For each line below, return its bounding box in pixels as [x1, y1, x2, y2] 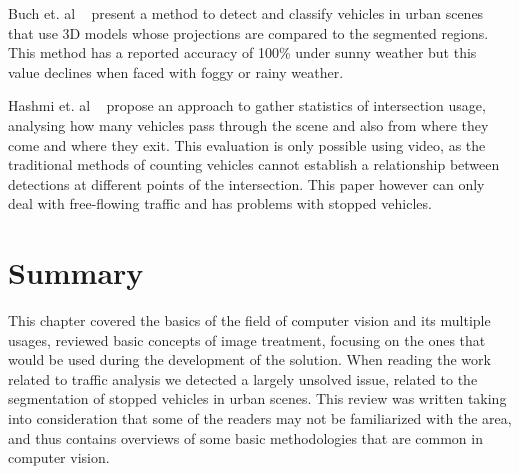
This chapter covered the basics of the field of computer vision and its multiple [8, 310, 491, 331]
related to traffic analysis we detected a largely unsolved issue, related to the [8, 368, 478, 389]
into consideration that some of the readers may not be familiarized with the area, [8, 408, 512, 429]
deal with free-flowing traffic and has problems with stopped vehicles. [8, 193, 432, 214]
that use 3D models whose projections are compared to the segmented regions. [8, 22, 489, 43]
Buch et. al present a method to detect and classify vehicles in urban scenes [8, 3, 484, 23]
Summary [8, 252, 144, 293]
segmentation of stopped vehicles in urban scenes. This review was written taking [8, 388, 507, 409]
